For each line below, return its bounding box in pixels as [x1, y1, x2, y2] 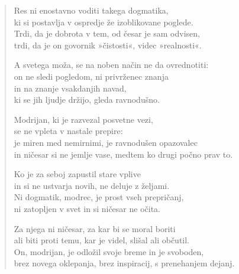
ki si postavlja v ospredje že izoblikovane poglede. [14, 15, 193, 28]
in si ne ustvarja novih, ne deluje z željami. [14, 179, 170, 191]
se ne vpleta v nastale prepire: [14, 125, 123, 137]
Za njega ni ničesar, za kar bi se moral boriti [14, 222, 176, 234]
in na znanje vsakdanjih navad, [14, 81, 127, 94]
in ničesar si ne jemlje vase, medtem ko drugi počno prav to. [14, 148, 233, 160]
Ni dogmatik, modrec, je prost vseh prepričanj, [14, 191, 184, 203]
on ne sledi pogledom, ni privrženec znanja [14, 70, 169, 82]
